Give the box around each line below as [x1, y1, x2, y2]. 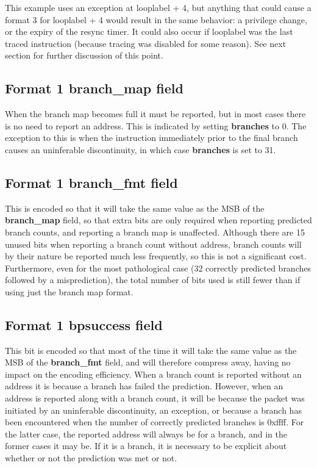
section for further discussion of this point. [5, 49, 163, 62]
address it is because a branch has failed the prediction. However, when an [5, 380, 283, 392]
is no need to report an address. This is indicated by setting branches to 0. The [5, 119, 307, 132]
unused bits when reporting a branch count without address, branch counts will [5, 237, 302, 250]
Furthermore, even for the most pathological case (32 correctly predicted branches [5, 261, 311, 274]
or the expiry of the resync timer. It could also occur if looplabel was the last [5, 25, 293, 38]
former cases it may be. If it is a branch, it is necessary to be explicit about [5, 439, 287, 452]
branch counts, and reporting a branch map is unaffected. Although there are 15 [5, 225, 305, 238]
